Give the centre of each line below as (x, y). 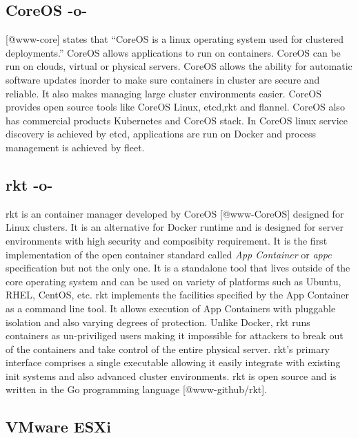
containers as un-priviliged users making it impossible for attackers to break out (175, 335)
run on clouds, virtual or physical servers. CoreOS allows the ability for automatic (179, 66)
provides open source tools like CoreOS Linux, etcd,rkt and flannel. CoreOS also (175, 107)
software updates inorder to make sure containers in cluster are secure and (163, 79)
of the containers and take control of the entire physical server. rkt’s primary (168, 349)
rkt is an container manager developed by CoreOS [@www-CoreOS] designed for (175, 213)
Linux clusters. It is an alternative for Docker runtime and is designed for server (175, 227)
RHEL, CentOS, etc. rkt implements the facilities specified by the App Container (177, 295)
